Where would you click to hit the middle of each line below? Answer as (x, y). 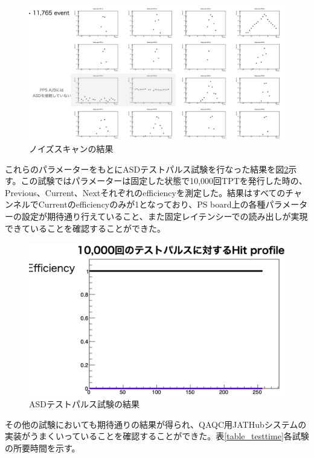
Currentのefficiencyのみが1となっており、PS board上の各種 (152, 204)
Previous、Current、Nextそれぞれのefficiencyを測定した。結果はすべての (145, 192)
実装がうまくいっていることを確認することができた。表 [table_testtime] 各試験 (157, 436)
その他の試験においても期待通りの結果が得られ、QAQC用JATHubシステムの (156, 424)
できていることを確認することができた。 (85, 228)
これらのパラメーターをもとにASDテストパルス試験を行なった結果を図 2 (147, 169)
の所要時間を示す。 (43, 447)
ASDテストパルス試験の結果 (84, 404)
